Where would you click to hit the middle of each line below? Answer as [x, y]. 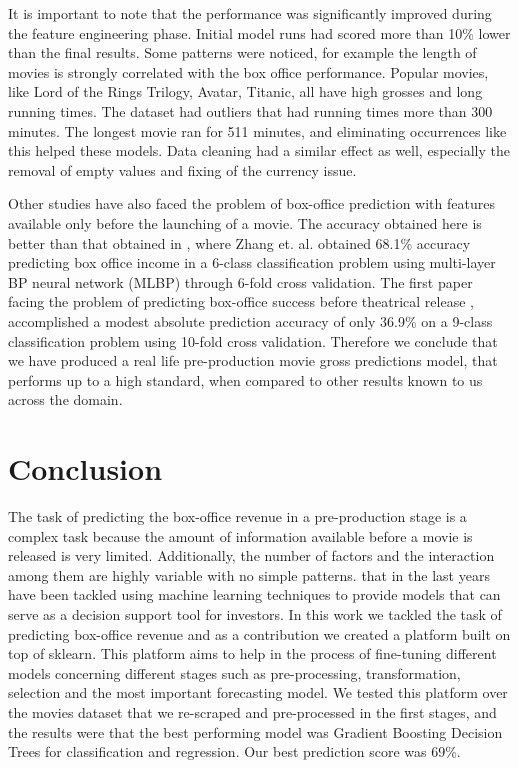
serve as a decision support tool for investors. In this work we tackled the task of [255, 613]
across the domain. [65, 399]
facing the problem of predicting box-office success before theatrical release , [241, 301]
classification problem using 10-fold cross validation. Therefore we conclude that [253, 340]
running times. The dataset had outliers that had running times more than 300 [250, 110]
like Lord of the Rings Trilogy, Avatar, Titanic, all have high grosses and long [245, 91]
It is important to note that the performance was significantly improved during [250, 13]
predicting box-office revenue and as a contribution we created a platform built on [259, 633]
